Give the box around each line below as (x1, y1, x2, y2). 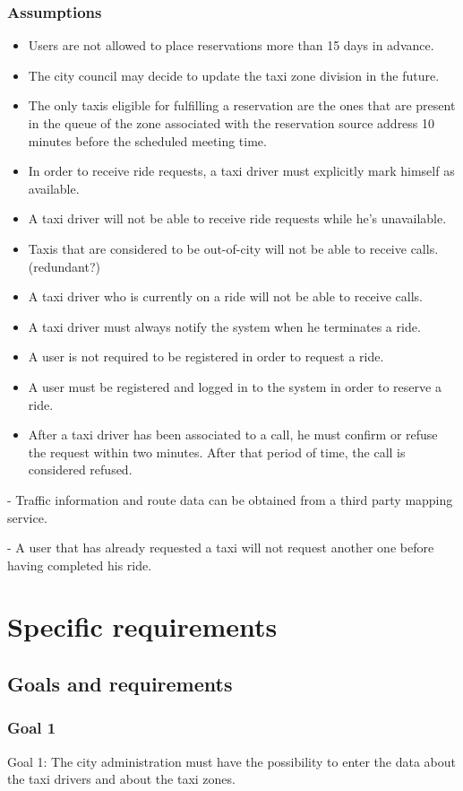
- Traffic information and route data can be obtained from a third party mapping (7, 490, 453, 508)
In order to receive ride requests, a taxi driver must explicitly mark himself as (28, 161, 455, 180)
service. (7, 508, 47, 526)
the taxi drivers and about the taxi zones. (7, 769, 236, 788)
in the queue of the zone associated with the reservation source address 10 (28, 114, 435, 132)
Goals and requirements (7, 670, 233, 698)
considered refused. (28, 460, 133, 479)
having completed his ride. (7, 555, 152, 574)
